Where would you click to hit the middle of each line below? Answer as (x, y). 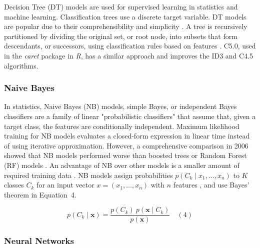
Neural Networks (39, 241)
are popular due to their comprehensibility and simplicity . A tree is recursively (126, 26)
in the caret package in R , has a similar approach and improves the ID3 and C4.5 (129, 55)
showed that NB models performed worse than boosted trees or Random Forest (125, 155)
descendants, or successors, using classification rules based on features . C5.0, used (130, 46)
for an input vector (65, 185)
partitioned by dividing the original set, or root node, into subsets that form (121, 36)
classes (14, 185)
